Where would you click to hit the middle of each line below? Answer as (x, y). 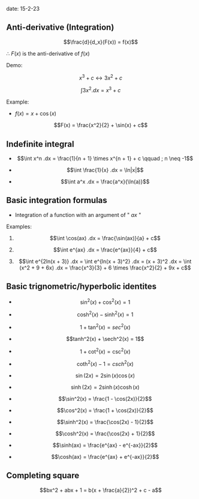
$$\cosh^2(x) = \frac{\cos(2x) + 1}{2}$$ (105, 433)
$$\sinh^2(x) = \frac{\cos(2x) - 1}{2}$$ (105, 422)
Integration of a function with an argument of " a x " (78, 214)
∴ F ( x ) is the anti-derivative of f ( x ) (48, 53)
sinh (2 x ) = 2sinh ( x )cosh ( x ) (105, 387)
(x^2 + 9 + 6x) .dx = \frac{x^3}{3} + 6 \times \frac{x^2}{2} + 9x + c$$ (105, 267)
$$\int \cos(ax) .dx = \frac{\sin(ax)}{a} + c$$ (105, 238)
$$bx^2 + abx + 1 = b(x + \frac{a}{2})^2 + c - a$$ (101, 490)
